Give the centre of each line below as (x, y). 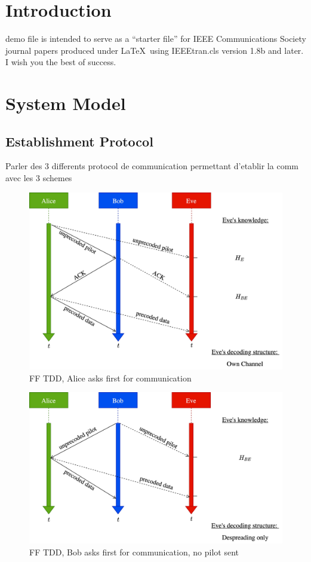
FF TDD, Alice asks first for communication (110, 378)
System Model (66, 103)
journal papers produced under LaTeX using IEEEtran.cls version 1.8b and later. (155, 50)
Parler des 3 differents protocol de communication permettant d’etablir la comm (152, 166)
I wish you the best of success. (61, 62)
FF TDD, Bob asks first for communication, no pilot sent (134, 552)
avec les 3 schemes (39, 178)
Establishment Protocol (79, 141)
